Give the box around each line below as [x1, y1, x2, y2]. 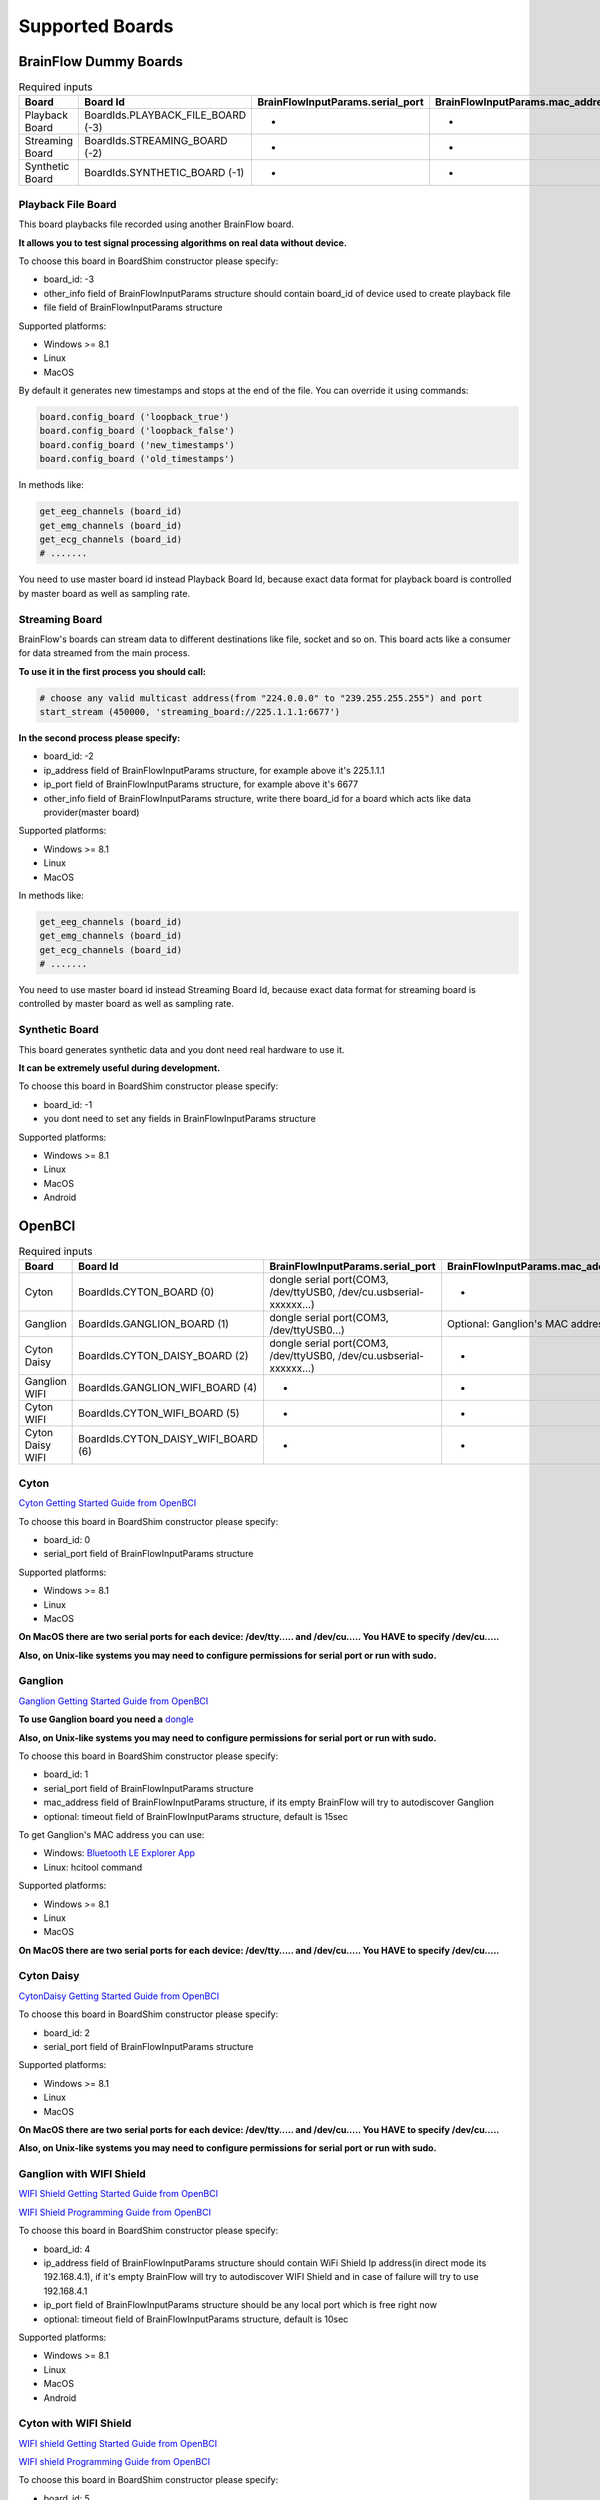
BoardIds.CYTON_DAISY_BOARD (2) [78, 1349, 249, 1363]
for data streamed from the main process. [18, 647, 190, 659]
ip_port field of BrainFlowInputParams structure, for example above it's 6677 [43, 778, 359, 790]
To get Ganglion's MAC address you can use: [18, 1828, 205, 1840]
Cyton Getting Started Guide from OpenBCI [18, 1497, 197, 1509]
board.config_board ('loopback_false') [39, 425, 235, 437]
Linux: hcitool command [43, 1861, 143, 1873]
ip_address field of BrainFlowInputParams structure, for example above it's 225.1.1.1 [43, 764, 385, 776]
